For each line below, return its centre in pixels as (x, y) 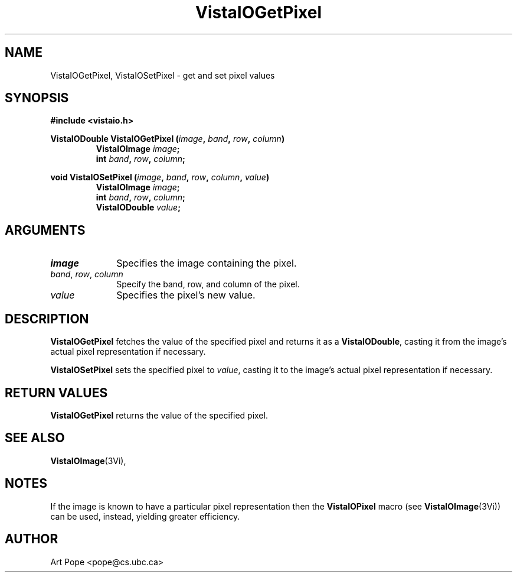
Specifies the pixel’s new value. (186, 295)
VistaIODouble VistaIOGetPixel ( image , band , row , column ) (168, 139)
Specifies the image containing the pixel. (207, 263)
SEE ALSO (35, 438)
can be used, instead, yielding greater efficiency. (145, 516)
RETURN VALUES (56, 393)
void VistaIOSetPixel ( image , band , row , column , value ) (160, 177)
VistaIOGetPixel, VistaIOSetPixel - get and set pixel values (163, 75)
